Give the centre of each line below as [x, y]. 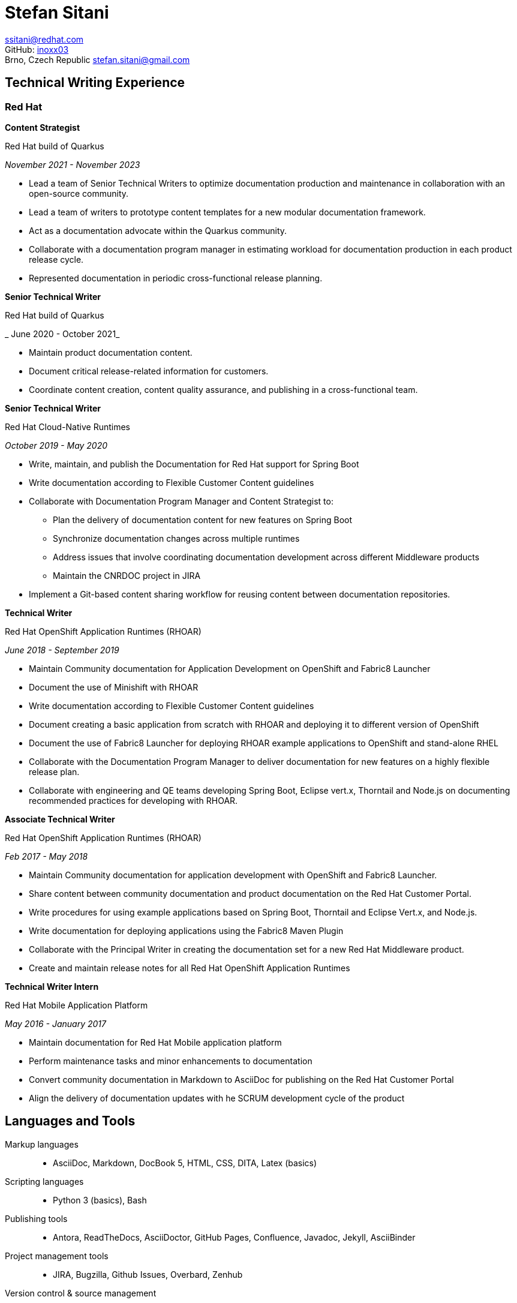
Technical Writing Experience [95, 83]
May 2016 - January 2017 [55, 1023]
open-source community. [79, 193]
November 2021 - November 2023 [73, 164]
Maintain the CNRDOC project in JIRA [127, 575]
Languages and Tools [70, 1121]
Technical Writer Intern [52, 986]
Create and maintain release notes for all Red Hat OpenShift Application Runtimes [190, 968]
